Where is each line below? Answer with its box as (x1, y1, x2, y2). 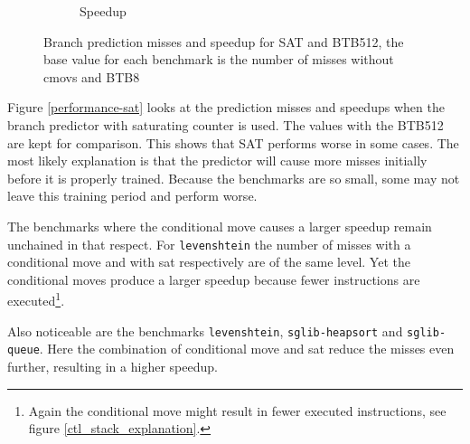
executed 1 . (7, 288, 65, 310)
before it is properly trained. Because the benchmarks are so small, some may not (7, 168, 460, 187)
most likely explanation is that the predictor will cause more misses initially (7, 151, 428, 170)
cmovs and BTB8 (43, 67, 140, 86)
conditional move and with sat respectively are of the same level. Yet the (7, 252, 410, 271)
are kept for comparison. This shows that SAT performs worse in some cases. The (7, 133, 459, 152)
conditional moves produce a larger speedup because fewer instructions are (7, 269, 420, 288)
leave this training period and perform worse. (7, 186, 258, 205)
